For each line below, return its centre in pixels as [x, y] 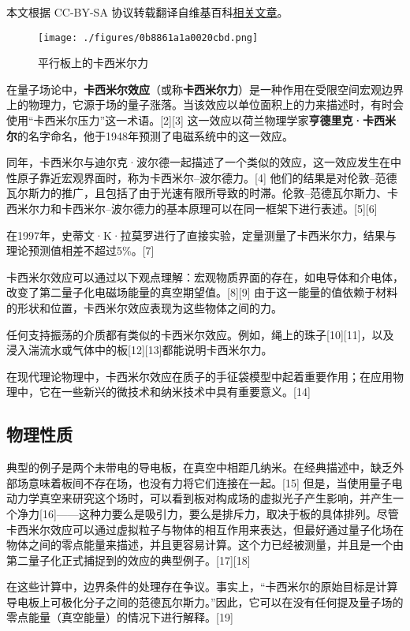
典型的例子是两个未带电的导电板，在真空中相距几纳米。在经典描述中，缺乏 [199, 467]
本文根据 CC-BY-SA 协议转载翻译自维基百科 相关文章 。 [147, 12]
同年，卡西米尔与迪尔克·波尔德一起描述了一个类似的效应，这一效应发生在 [198, 162]
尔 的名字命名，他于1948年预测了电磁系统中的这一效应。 [150, 135]
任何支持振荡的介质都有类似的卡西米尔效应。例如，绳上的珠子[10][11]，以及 [200, 334]
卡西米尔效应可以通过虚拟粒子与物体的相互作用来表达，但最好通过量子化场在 [205, 529]
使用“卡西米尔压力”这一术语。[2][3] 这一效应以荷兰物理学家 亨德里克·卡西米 [201, 120]
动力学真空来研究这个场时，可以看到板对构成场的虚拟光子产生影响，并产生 [199, 498]
